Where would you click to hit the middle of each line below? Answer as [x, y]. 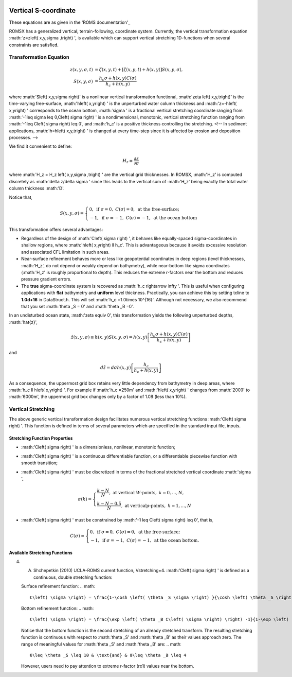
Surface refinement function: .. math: [58, 586]
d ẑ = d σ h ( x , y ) [116, 368]
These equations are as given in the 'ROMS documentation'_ [70, 22]
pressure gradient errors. [46, 279]
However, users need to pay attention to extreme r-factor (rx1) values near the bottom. [108, 666]
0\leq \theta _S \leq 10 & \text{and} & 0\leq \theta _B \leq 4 [108, 655]
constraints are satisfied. [34, 45]
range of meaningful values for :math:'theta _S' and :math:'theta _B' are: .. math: [101, 644]
